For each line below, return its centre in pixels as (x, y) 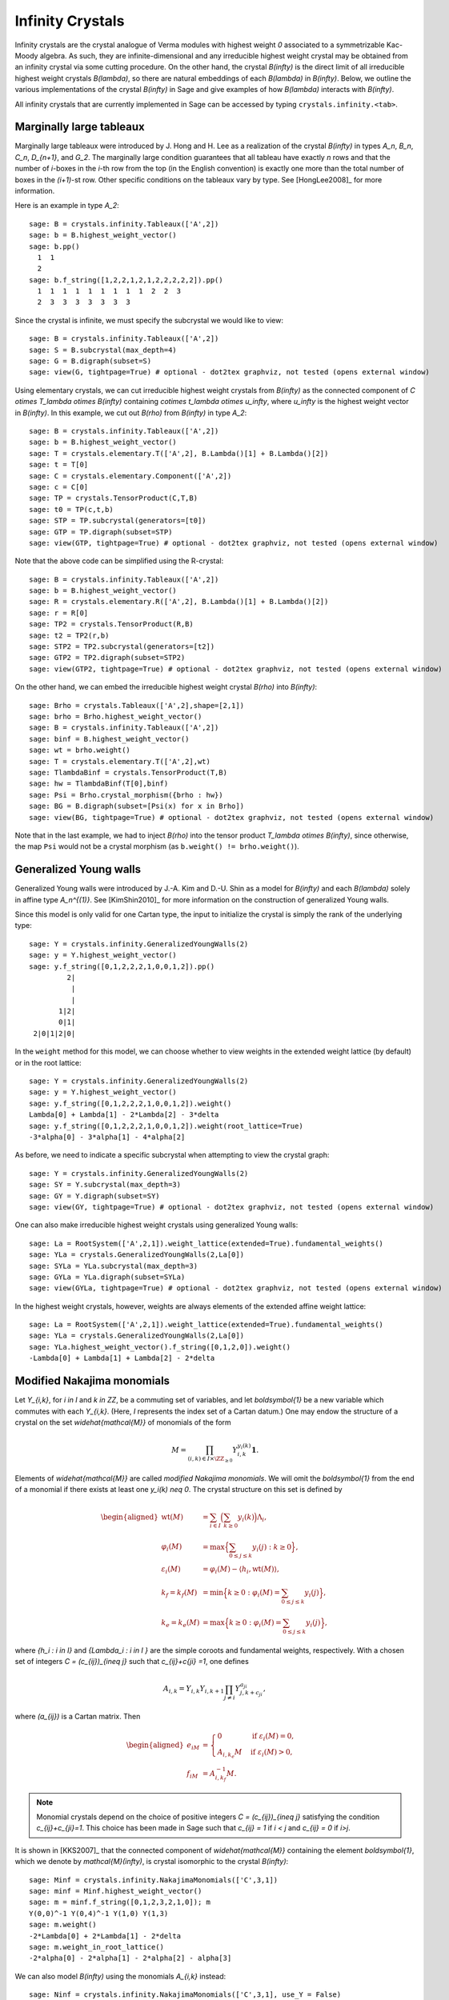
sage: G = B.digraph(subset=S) (90, 361)
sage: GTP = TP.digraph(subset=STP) (101, 532)
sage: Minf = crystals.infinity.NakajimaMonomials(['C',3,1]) (154, 1880)
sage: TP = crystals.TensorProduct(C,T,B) (114, 498)
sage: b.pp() (54, 246)
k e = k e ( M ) (180, 1624)
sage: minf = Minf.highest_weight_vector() (116, 1891)
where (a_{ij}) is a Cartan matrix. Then (78, 1717)
